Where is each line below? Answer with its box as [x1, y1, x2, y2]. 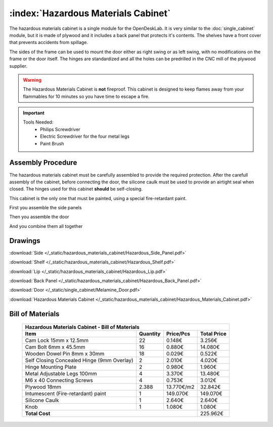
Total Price [200, 330, 227, 337]
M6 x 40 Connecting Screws [25, 377, 94, 384]
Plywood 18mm [25, 383, 62, 391]
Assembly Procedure [9, 159, 77, 167]
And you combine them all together [9, 223, 83, 229]
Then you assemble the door [9, 214, 69, 220]
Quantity [139, 330, 161, 337]
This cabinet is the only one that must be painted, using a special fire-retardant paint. [9, 195, 187, 201]
